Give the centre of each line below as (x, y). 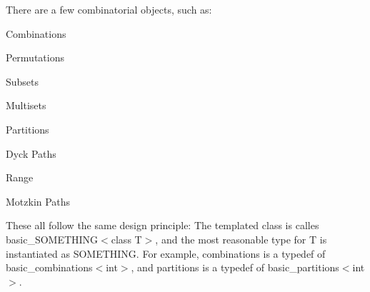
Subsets (22, 81)
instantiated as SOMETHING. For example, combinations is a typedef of (166, 253)
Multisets (26, 105)
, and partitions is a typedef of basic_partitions (235, 267)
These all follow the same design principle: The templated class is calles (162, 225)
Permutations (35, 57)
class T (126, 239)
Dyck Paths (31, 153)
